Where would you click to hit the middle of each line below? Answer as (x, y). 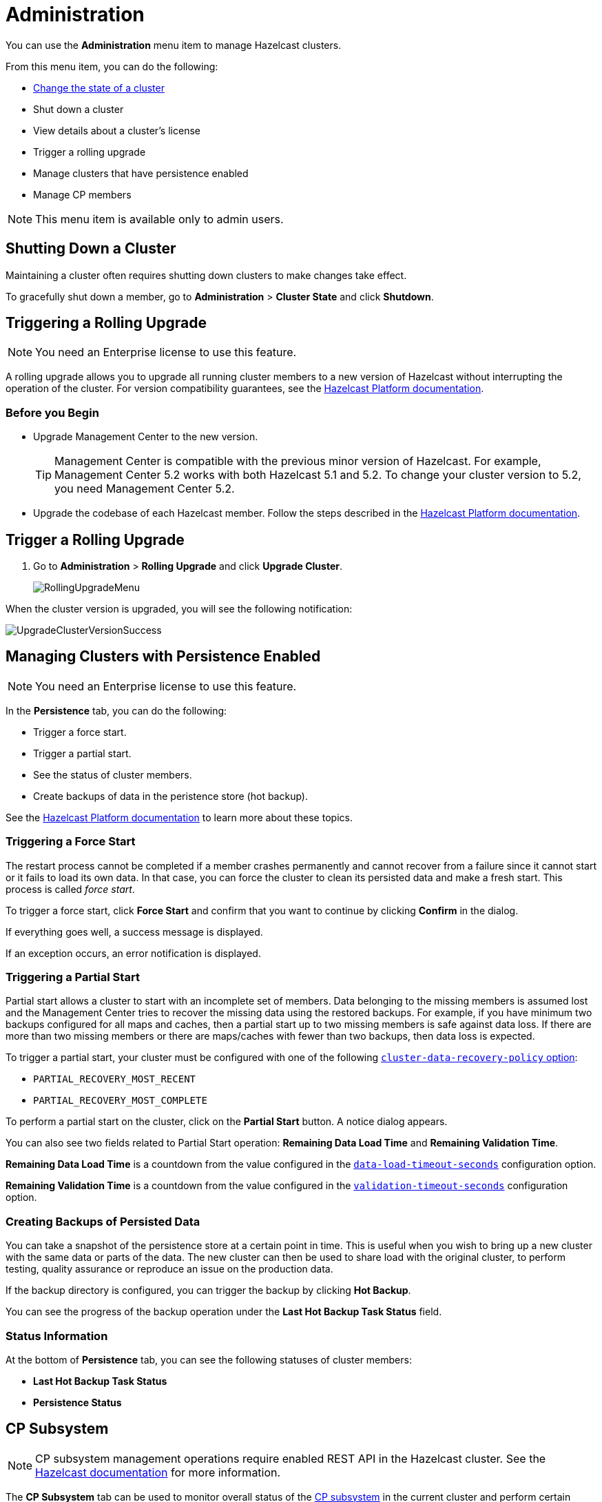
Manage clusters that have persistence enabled (141, 173)
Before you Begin (52, 412)
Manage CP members (82, 194)
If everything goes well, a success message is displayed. (134, 932)
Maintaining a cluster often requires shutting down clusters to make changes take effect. (206, 275)
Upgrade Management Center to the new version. (146, 437)
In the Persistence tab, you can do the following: (116, 710)
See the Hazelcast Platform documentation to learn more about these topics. (179, 817)
